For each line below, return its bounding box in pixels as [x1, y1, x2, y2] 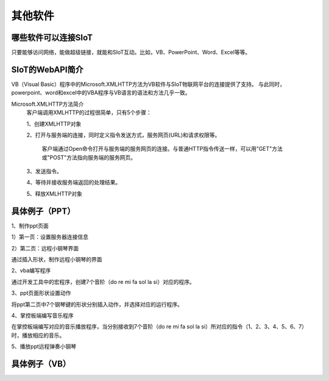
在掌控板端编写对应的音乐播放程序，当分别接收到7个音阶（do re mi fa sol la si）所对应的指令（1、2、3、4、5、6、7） [11, 323, 308, 330]
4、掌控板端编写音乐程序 [11, 311, 74, 319]
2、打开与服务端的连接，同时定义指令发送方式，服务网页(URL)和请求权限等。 [26, 131, 221, 139]
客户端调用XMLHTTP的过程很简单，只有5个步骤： [26, 109, 152, 116]
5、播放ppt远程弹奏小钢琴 [11, 343, 77, 350]
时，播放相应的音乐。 [11, 332, 65, 339]
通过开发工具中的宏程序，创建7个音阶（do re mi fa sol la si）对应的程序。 [11, 278, 195, 285]
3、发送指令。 [26, 168, 62, 175]
